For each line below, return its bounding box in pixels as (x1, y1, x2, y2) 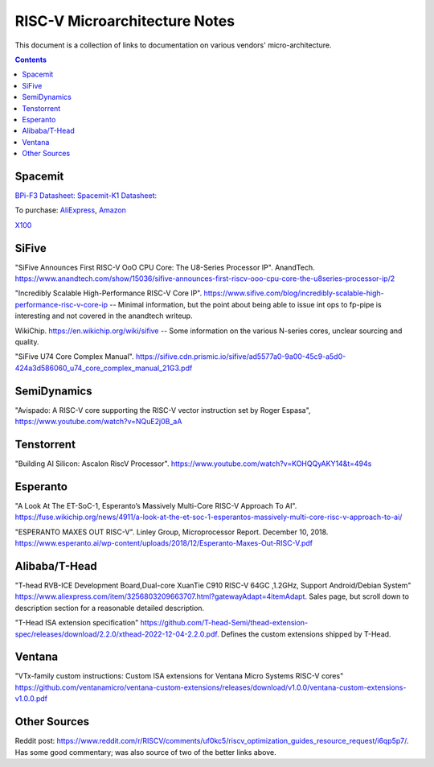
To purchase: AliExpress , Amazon (14, 205, 126, 215)
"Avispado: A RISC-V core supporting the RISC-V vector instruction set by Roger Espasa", (14, 405, 311, 414)
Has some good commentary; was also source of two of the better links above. (14, 747, 276, 757)
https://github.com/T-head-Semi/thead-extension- (140, 618, 309, 628)
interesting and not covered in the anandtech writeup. (14, 311, 193, 321)
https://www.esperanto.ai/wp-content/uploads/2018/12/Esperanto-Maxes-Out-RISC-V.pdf (14, 538, 313, 548)
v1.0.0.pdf (14, 694, 48, 703)
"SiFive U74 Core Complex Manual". (14, 352, 134, 361)
